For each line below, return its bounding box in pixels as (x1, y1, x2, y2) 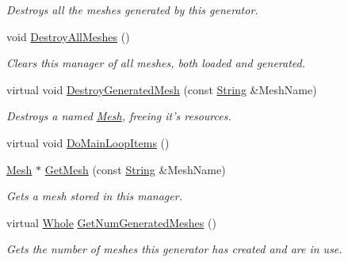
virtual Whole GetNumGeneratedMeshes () (6, 214, 216, 230)
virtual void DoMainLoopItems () (6, 134, 170, 150)
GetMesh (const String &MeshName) (44, 161, 226, 177)
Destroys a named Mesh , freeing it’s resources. (6, 108, 231, 124)
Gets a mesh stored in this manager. (6, 188, 182, 204)
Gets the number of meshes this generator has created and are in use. (6, 241, 342, 257)
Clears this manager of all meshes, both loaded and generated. (6, 55, 305, 71)
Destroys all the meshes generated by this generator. (6, 2, 258, 17)
